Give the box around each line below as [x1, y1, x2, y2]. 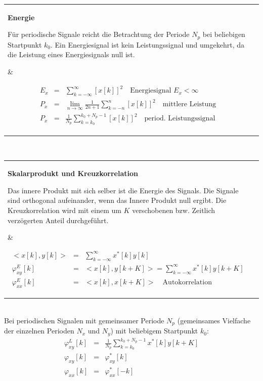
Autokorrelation [162, 278, 212, 286]
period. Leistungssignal [144, 115, 215, 122]
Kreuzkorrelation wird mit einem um [8, 205, 121, 216]
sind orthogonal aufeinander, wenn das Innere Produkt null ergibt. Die [8, 195, 227, 205]
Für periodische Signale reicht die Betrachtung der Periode [8, 29, 190, 39]
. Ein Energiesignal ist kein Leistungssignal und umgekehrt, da [51, 39, 244, 50]
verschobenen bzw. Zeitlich [132, 205, 215, 216]
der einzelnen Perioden [4, 325, 74, 336]
